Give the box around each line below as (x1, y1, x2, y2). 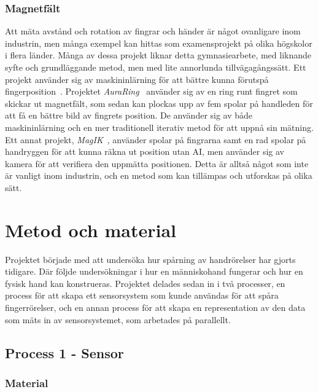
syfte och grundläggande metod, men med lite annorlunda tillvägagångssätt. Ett (5, 61, 306, 73)
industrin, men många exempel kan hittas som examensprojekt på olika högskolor (5, 36, 312, 49)
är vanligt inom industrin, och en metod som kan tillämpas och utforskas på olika (5, 169, 312, 182)
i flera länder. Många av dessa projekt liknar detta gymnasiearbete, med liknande (5, 49, 312, 61)
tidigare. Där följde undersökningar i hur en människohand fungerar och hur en (5, 265, 303, 278)
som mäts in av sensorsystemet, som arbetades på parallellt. (5, 313, 231, 326)
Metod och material (5, 217, 177, 242)
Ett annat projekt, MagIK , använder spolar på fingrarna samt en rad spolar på (5, 133, 306, 146)
